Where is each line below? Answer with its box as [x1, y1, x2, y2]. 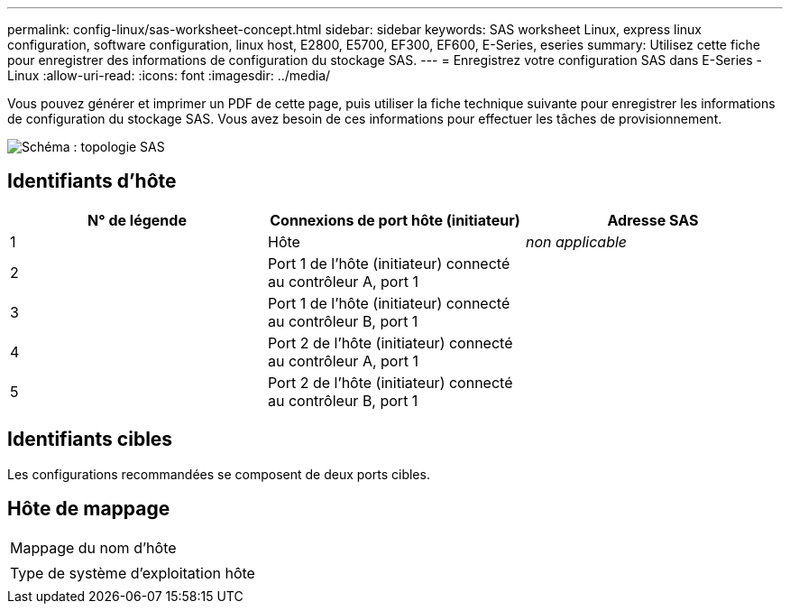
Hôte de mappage [7, 497, 170, 521]
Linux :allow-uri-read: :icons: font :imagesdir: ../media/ [7, 68, 331, 83]
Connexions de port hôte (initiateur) [270, 210, 520, 229]
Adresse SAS [607, 210, 699, 229]
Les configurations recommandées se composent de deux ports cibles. [7, 466, 430, 482]
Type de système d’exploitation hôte [10, 563, 255, 582]
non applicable [525, 232, 628, 251]
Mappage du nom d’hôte [10, 538, 177, 557]
